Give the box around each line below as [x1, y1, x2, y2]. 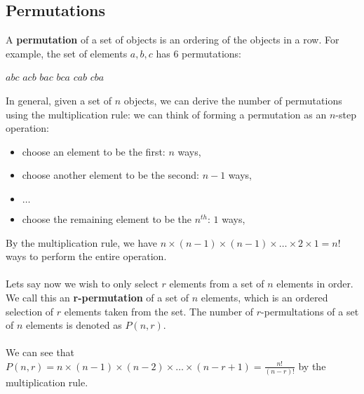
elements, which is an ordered [201, 290, 328, 304]
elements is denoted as [26, 318, 122, 332]
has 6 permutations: [156, 46, 241, 60]
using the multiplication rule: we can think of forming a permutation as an [6, 107, 327, 121]
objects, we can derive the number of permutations [123, 93, 342, 107]
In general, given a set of [6, 93, 112, 107]
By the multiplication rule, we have [6, 235, 158, 250]
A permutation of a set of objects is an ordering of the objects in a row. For [6, 32, 339, 47]
